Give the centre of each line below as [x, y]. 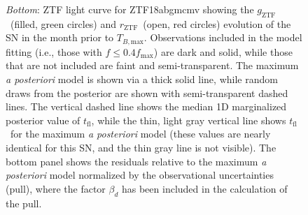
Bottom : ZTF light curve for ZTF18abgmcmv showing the [130, 9]
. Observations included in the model [223, 37]
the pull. [24, 203]
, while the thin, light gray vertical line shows [189, 120]
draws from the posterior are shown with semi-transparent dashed [147, 92]
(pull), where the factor [56, 188]
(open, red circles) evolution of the [217, 23]
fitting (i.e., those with [54, 51]
